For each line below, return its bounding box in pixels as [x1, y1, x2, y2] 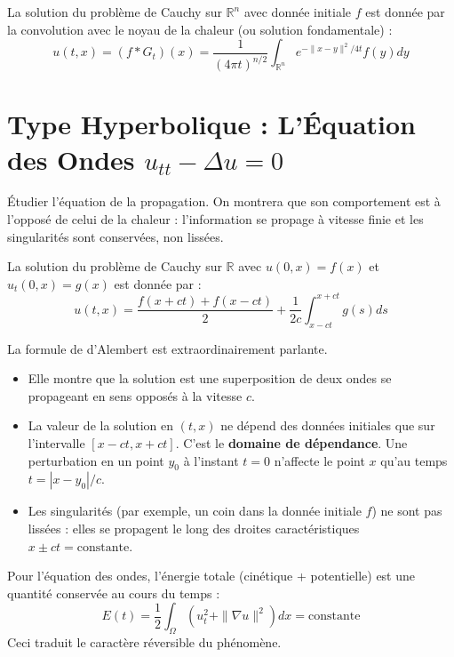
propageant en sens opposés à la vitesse [28, 386, 243, 405]
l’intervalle [28, 434, 85, 453]
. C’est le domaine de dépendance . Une [175, 434, 408, 453]
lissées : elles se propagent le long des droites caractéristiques [28, 519, 360, 538]
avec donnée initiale [243, 3, 352, 20]
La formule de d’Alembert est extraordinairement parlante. [7, 339, 328, 357]
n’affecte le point [274, 451, 365, 469]
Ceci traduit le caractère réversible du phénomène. [7, 633, 282, 652]
